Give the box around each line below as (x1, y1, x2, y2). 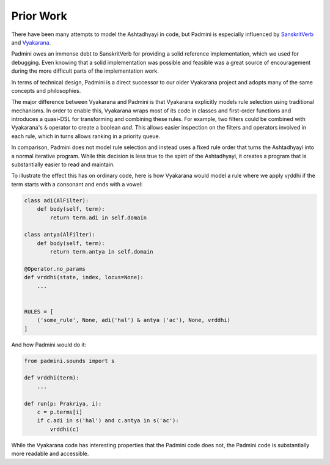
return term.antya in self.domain (50, 248, 153, 255)
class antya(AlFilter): (24, 231, 96, 238)
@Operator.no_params (24, 265, 86, 272)
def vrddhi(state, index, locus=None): (24, 274, 144, 281)
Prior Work (11, 9, 67, 23)
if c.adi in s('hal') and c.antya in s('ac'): (37, 417, 180, 424)
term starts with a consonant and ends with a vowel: (11, 180, 143, 188)
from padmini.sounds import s (24, 357, 115, 364)
